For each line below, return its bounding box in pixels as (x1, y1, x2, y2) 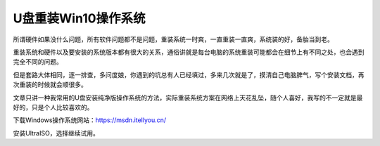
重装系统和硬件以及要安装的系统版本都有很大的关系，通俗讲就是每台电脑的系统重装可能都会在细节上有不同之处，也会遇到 (13, 48, 365, 56)
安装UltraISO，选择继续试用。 (13, 128, 100, 137)
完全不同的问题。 (13, 58, 63, 66)
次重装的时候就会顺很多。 (13, 81, 87, 89)
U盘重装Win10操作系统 (13, 11, 146, 26)
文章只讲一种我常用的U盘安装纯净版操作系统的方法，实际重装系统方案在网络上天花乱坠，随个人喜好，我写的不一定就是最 (13, 93, 363, 102)
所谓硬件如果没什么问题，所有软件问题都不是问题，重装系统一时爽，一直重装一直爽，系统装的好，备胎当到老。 (13, 35, 334, 44)
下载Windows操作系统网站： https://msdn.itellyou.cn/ (13, 116, 167, 124)
